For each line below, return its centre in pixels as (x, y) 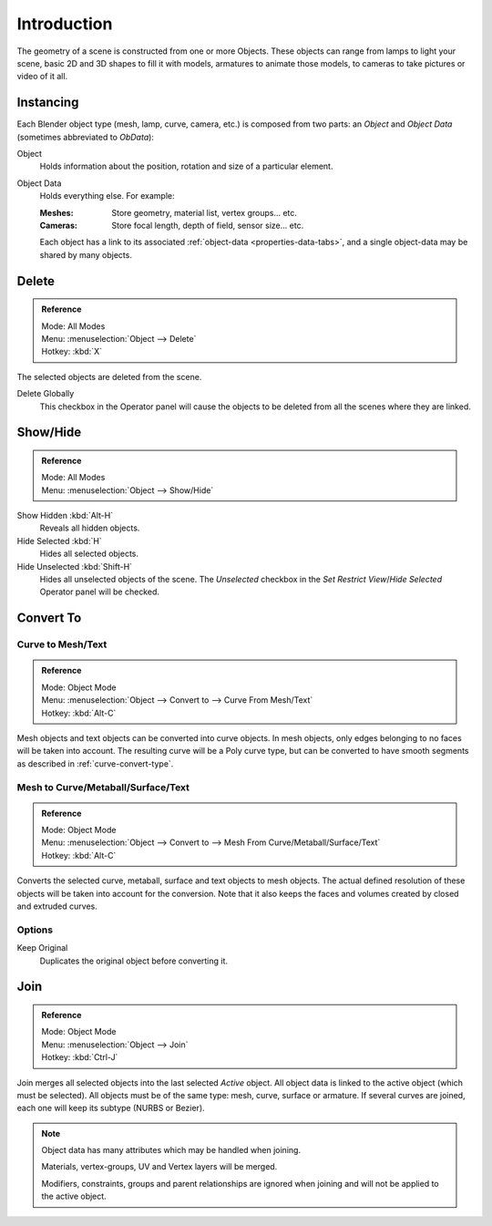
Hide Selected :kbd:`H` (59, 541)
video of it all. (42, 77)
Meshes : (56, 212)
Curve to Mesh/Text (62, 644)
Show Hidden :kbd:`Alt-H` (65, 516)
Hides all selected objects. (89, 554)
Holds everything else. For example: (107, 196)
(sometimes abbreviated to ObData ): (86, 137)
